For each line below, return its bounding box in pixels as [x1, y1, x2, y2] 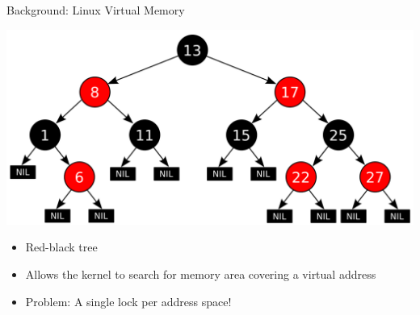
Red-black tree [25, 238, 98, 255]
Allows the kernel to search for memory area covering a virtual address [25, 265, 376, 282]
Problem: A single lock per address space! [25, 292, 232, 309]
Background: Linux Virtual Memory [6, 2, 185, 18]
